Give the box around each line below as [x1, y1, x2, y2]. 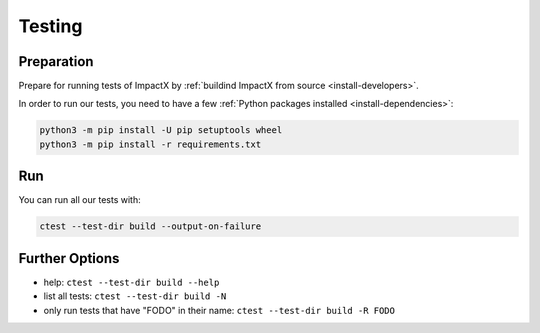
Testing [18, 15, 83, 37]
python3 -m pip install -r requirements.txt [39, 138, 262, 150]
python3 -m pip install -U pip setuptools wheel [39, 125, 283, 136]
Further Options [18, 250, 120, 267]
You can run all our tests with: [18, 194, 141, 206]
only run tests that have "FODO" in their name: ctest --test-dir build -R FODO [43, 304, 395, 316]
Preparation [18, 53, 94, 70]
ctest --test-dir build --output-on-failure [39, 221, 262, 232]
